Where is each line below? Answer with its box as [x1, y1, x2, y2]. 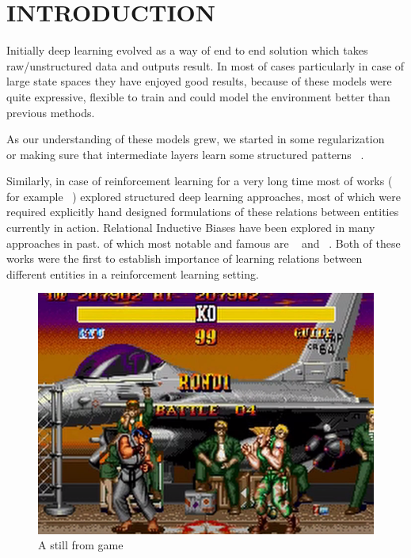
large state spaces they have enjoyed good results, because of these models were [6, 73, 392, 89]
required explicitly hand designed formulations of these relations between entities [6, 203, 399, 220]
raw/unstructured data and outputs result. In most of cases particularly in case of [6, 57, 405, 74]
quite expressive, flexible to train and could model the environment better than [6, 88, 390, 104]
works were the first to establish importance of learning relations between [6, 250, 363, 267]
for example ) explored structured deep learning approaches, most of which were [6, 188, 401, 204]
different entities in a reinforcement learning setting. [6, 265, 259, 282]
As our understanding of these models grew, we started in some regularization [6, 131, 385, 147]
